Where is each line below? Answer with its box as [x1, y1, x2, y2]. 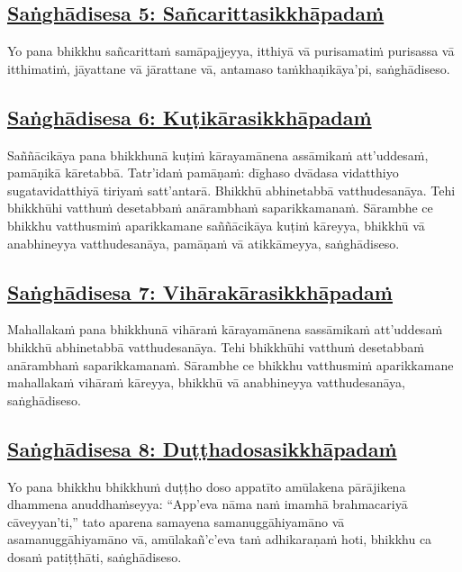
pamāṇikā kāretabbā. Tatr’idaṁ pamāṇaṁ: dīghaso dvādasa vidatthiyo [7, 163, 399, 182]
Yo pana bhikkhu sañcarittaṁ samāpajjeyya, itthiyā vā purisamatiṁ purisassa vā [7, 41, 455, 60]
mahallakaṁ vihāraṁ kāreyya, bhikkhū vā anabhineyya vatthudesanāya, [7, 373, 405, 392]
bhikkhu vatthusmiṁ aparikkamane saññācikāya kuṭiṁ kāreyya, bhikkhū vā [7, 215, 425, 234]
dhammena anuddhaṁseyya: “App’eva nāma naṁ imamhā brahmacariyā [7, 495, 408, 513]
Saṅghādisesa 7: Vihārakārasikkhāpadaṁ [7, 277, 393, 305]
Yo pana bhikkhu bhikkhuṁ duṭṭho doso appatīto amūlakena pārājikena [7, 477, 406, 495]
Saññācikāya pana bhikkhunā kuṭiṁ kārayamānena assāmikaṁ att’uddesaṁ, [7, 145, 429, 164]
